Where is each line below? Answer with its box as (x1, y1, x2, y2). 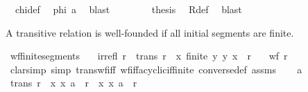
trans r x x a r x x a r (10, 75, 137, 90)
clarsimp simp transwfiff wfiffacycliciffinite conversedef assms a (10, 62, 302, 76)
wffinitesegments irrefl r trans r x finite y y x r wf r (10, 48, 288, 63)
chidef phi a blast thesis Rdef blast (15, 2, 242, 16)
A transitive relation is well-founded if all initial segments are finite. (6, 25, 294, 39)
